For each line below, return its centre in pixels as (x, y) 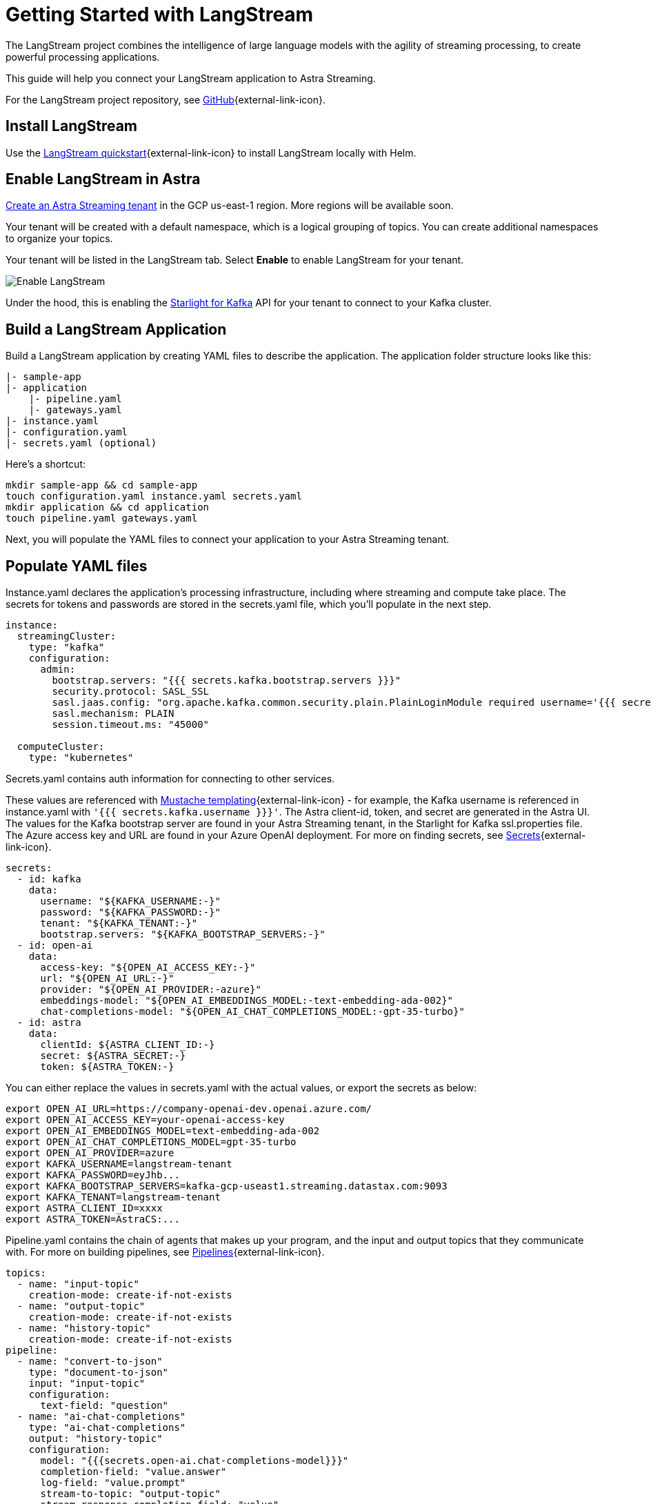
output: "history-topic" (96, 1439)
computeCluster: (61, 747)
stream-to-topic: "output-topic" (130, 1494)
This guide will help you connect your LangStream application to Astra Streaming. (191, 78)
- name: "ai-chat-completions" (101, 1417)
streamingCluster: (67, 636)
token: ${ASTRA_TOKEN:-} (107, 1067)
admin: (58, 670)
